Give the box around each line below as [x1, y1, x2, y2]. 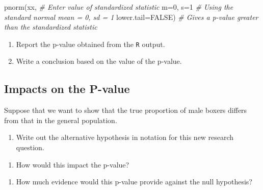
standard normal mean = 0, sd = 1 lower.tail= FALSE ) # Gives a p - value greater [4, 11, 258, 22]
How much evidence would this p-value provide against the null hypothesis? [16, 176, 252, 187]
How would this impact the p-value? [16, 159, 129, 170]
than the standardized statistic [4, 21, 97, 32]
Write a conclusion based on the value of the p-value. [16, 56, 182, 66]
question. [16, 142, 44, 153]
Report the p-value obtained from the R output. [16, 38, 165, 49]
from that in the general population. [4, 114, 117, 125]
